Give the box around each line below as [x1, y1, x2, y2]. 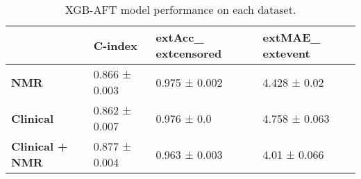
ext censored [156, 45, 222, 61]
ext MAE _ [262, 29, 321, 45]
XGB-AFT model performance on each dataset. [65, 1, 296, 17]
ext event [262, 45, 310, 61]
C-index [93, 37, 137, 53]
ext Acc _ [156, 29, 204, 45]
